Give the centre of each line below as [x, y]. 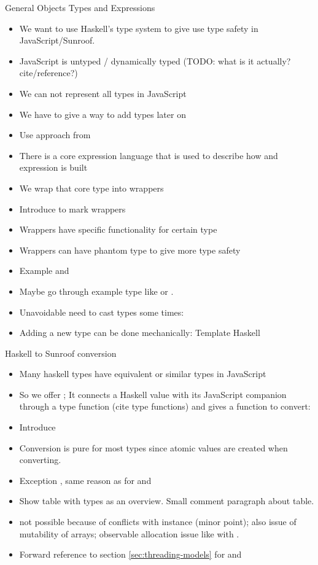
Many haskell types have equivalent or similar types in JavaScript [143, 374]
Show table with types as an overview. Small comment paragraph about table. [167, 501]
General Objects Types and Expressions [80, 7]
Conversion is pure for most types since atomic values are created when [153, 447]
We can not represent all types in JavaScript [103, 93]
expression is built [53, 167]
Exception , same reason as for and [85, 480]
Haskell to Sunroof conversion [61, 353]
